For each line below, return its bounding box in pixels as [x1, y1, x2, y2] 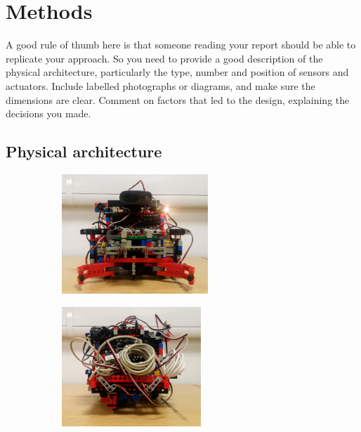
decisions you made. [6, 106, 91, 121]
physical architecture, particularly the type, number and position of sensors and [6, 65, 349, 79]
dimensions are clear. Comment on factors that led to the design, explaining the [6, 92, 350, 107]
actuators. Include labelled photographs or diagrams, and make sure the [6, 78, 315, 93]
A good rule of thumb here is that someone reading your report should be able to [6, 37, 356, 52]
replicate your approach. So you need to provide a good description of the [6, 51, 323, 65]
